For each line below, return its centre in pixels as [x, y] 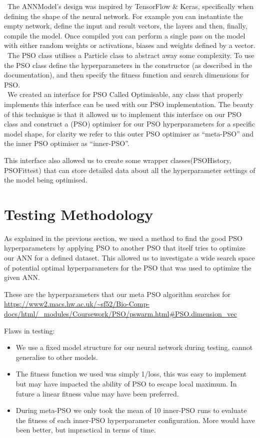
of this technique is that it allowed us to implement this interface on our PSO [123, 114]
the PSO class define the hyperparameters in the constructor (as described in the [128, 65]
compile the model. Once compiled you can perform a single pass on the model [125, 35]
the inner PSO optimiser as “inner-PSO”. [67, 143]
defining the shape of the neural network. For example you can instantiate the [123, 16]
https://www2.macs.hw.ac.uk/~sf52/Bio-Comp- [77, 304]
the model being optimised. [46, 180]
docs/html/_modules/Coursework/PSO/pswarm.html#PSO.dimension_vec [120, 313]
